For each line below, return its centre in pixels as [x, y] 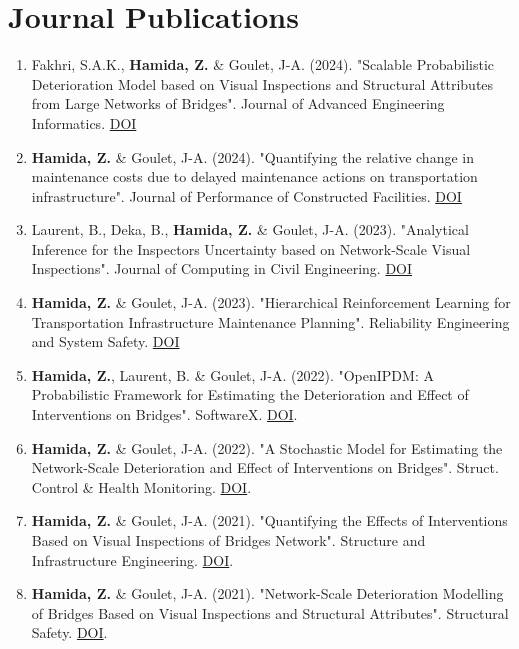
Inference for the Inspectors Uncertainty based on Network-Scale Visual [251, 248]
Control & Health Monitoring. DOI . [141, 486]
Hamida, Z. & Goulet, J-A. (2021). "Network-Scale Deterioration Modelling [267, 593]
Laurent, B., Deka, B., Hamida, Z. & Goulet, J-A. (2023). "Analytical [250, 229]
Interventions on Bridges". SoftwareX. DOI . [164, 414]
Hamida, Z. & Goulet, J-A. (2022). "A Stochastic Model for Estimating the [267, 447]
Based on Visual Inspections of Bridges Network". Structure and [228, 540]
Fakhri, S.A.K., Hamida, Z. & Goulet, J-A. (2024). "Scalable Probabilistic [262, 64]
